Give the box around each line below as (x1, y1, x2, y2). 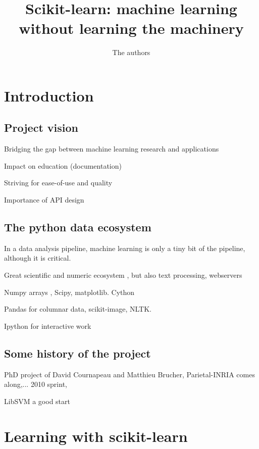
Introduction (4, 85, 94, 106)
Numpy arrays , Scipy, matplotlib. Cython (4, 286, 135, 297)
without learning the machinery (19, 18, 244, 38)
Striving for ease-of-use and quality (4, 177, 113, 188)
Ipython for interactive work (4, 320, 91, 331)
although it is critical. (4, 253, 71, 263)
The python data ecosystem (4, 219, 151, 235)
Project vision (4, 120, 78, 135)
